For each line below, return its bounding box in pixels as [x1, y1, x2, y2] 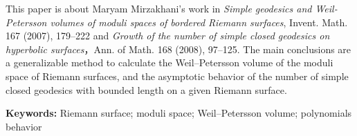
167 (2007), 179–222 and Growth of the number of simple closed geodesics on [6, 28, 330, 43]
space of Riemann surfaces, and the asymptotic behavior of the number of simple [6, 68, 349, 83]
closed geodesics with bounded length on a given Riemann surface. [6, 82, 287, 97]
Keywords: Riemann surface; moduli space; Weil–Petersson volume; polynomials [6, 106, 352, 120]
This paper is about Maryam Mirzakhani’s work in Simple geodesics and [6, 1, 312, 15]
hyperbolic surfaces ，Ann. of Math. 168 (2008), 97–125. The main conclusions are [6, 41, 351, 56]
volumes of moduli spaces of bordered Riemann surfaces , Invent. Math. [50, 14, 348, 29]
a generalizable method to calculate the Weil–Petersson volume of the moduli [6, 55, 333, 70]
